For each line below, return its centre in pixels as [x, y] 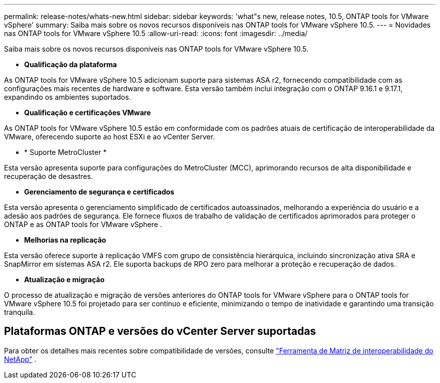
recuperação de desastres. [48, 176]
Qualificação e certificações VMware [88, 113]
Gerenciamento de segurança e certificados [99, 192]
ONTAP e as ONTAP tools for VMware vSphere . [83, 224]
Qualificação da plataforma [71, 64]
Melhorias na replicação [65, 240]
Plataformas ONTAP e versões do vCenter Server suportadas [160, 331]
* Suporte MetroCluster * [66, 152]
